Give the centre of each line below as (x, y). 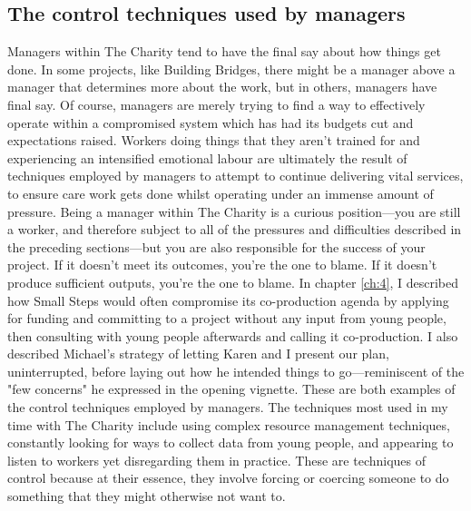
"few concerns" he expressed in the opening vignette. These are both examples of (231, 389)
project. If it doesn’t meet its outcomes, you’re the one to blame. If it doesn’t (222, 265)
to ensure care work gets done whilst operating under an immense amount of (221, 193)
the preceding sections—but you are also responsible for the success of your (216, 246)
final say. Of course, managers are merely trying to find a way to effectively (216, 104)
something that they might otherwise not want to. (147, 496)
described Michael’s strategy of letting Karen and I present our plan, (198, 354)
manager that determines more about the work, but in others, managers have (222, 87)
